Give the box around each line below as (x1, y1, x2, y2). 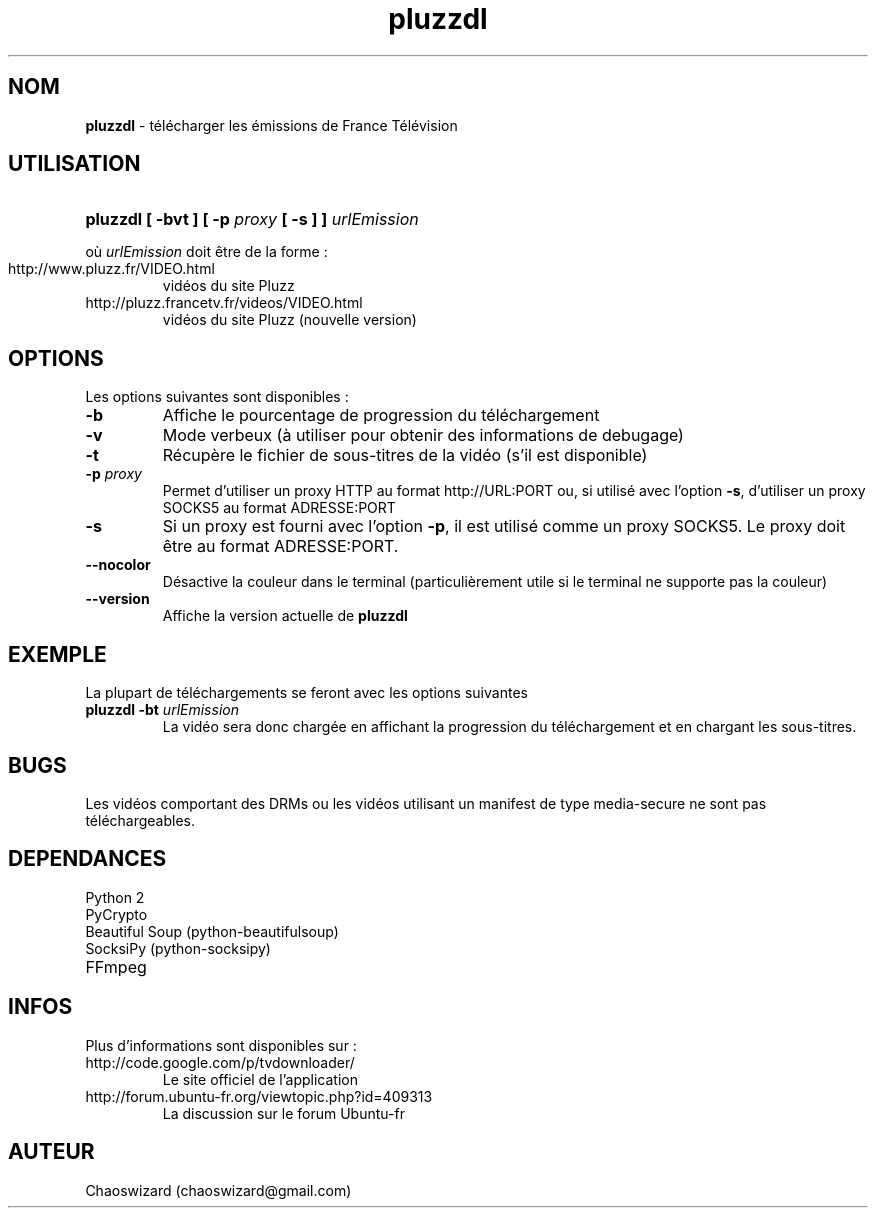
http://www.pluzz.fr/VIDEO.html (8, 260, 215, 278)
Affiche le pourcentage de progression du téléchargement (162, 405, 600, 426)
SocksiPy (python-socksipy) (85, 939, 271, 957)
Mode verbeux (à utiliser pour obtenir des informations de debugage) (162, 425, 684, 446)
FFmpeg (85, 956, 147, 977)
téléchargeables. (85, 811, 196, 829)
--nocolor (85, 556, 151, 574)
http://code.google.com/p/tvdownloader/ (85, 1053, 355, 1071)
